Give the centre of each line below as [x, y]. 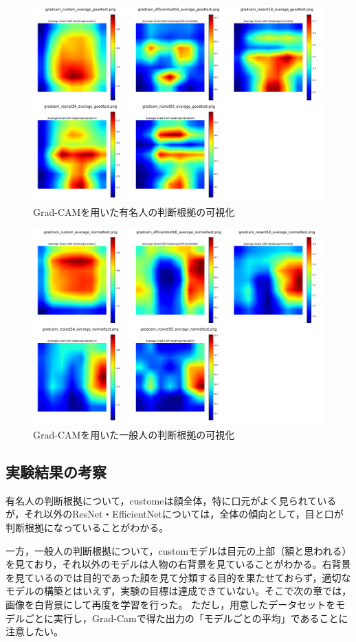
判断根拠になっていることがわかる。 [87, 527]
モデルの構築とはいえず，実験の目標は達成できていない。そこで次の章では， [179, 591]
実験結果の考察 [56, 471]
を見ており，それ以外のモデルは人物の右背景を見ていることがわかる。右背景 [178, 564]
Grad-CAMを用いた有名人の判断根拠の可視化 [134, 211]
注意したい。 [34, 631]
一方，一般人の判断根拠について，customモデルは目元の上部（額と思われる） [179, 550]
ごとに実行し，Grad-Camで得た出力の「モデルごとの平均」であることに [186, 618]
